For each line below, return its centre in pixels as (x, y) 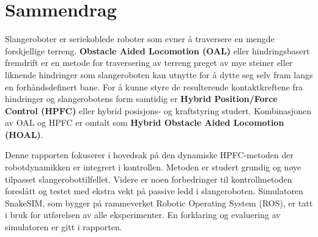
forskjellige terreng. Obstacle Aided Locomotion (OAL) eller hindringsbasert (157, 50)
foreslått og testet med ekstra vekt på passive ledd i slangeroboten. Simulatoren (154, 191)
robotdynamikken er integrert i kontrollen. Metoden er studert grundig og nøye (153, 167)
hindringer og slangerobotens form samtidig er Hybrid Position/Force (141, 99)
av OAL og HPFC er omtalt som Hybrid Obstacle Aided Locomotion (145, 122)
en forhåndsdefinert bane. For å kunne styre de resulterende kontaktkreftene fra (154, 86)
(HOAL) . (24, 134)
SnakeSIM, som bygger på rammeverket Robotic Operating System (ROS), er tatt (159, 202)
